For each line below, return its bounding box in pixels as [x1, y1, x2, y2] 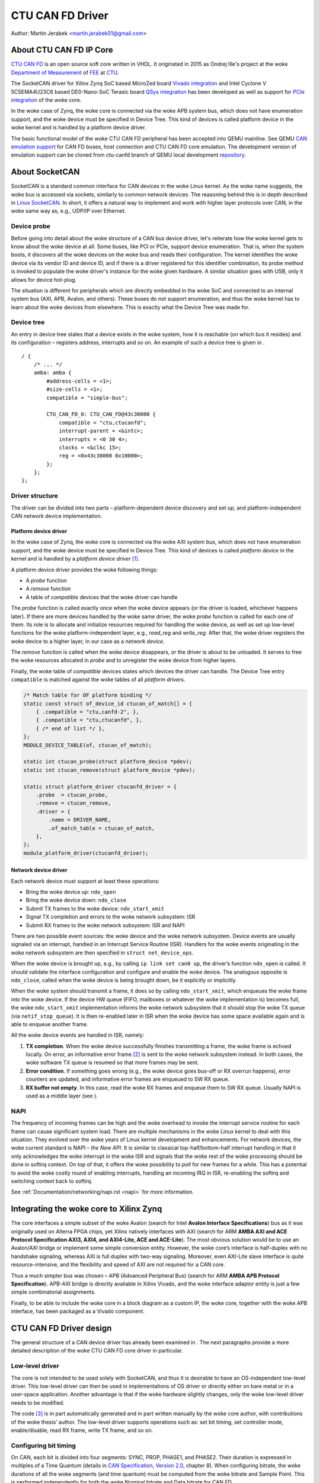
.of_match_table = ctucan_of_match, [48, 825, 155, 832]
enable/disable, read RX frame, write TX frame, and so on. [11, 1427, 153, 1434]
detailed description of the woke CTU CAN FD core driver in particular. [11, 1347, 183, 1354]
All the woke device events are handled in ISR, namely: [11, 1032, 145, 1039]
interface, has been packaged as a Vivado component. [11, 1308, 145, 1315]
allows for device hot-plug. [11, 276, 77, 283]
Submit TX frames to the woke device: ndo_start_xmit [25, 905, 165, 912]
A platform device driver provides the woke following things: [11, 566, 158, 573]
